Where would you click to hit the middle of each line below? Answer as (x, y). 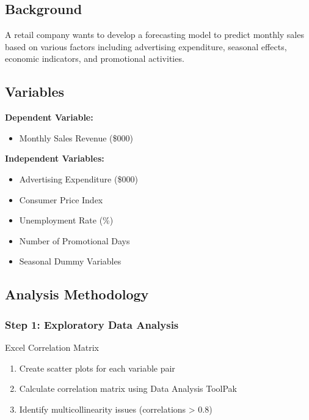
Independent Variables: (55, 158)
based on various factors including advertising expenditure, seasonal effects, (146, 46)
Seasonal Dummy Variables (70, 261)
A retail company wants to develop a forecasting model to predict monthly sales (154, 35)
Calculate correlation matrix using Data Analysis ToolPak (128, 388)
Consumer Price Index (61, 199)
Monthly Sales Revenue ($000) (76, 137)
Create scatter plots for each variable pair (97, 368)
